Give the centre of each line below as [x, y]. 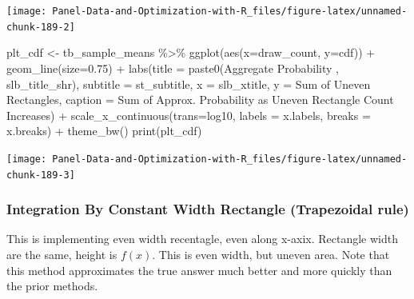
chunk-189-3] [41, 175]
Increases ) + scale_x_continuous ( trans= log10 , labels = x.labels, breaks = [189, 115]
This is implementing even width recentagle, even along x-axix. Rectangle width [202, 239]
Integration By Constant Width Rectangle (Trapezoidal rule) [208, 209]
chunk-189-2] [41, 27]
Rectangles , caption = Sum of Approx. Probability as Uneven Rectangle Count [200, 100]
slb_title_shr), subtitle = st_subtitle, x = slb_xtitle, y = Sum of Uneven [189, 84]
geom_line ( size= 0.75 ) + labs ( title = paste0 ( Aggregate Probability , [173, 68]
